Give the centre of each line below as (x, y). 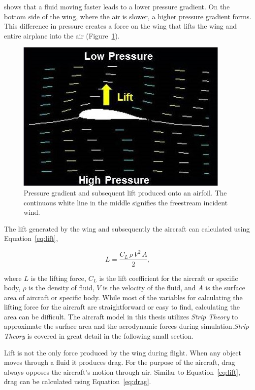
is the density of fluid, (62, 288)
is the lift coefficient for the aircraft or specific (169, 278)
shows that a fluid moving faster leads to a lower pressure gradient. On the (117, 6)
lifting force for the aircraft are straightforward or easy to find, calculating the (122, 307)
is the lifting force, (58, 278)
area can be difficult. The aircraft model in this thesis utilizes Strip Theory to (121, 316)
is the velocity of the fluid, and (149, 288)
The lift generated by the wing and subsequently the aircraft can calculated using (127, 228)
